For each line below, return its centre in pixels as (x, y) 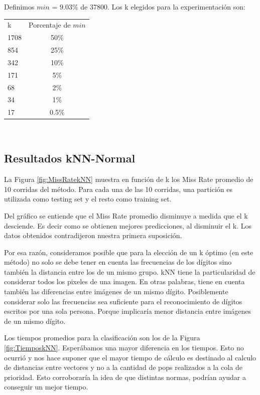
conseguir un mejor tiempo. (46, 387)
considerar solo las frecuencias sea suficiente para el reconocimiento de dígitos (123, 301)
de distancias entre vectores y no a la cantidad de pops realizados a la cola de (123, 367)
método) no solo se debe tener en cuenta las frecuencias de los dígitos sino (118, 262)
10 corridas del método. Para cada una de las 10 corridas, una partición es (118, 189)
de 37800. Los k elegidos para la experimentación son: (163, 7)
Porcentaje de (50, 25)
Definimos (19, 7)
